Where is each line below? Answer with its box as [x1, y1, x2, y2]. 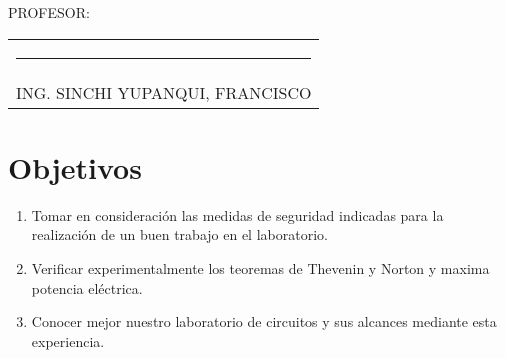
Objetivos [8, 146, 142, 187]
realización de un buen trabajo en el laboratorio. [31, 224, 328, 245]
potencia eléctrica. [31, 277, 143, 298]
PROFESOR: [8, 2, 90, 22]
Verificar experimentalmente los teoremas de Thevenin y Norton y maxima [31, 257, 490, 278]
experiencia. [31, 330, 105, 351]
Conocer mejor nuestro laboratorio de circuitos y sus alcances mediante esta [31, 311, 497, 332]
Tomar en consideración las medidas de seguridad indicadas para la [31, 204, 444, 225]
